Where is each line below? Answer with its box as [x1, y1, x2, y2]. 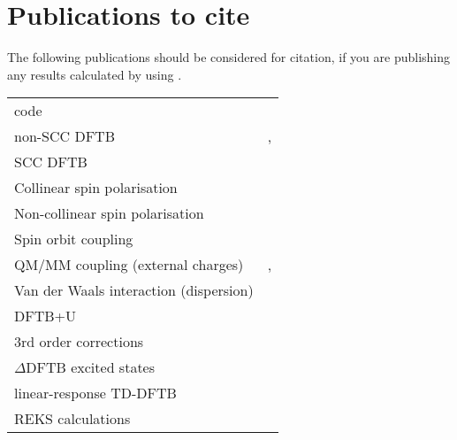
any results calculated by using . [7, 65, 182, 83]
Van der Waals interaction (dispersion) [14, 280, 254, 301]
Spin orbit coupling [14, 228, 133, 250]
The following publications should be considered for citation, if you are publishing [7, 48, 451, 66]
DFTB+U [14, 305, 77, 327]
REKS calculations [14, 408, 131, 429]
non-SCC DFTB [14, 126, 116, 147]
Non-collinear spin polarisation [14, 203, 204, 224]
